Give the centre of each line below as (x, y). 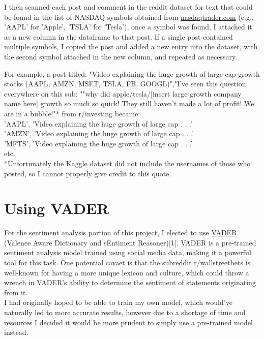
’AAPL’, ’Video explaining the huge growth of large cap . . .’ (98, 123)
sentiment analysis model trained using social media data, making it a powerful (128, 252)
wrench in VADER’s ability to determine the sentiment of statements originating (130, 282)
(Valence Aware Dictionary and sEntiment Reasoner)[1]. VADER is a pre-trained (130, 242)
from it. (16, 292)
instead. (16, 332)
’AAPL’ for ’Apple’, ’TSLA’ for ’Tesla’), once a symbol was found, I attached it (128, 27)
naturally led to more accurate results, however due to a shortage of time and (125, 312)
